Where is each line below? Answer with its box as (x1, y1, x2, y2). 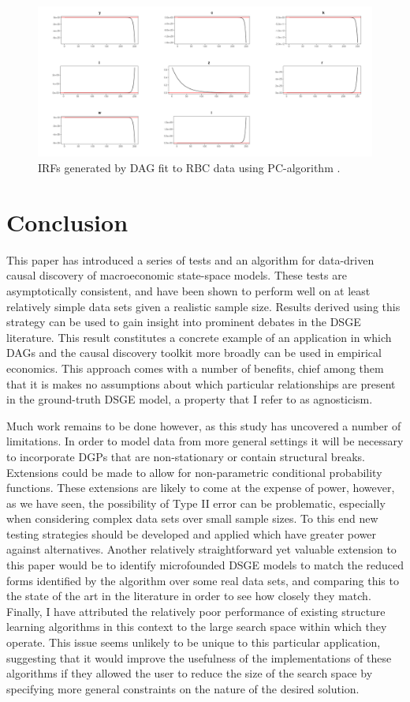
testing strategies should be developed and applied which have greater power (6, 525, 377, 542)
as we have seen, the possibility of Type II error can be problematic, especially (6, 494, 386, 511)
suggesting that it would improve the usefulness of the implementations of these (6, 649, 392, 666)
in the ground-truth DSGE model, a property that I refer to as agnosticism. (6, 391, 373, 407)
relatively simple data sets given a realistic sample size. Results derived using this (6, 298, 401, 314)
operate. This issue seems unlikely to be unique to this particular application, (6, 634, 381, 651)
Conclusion (6, 205, 129, 238)
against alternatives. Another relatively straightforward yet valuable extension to (6, 541, 397, 557)
